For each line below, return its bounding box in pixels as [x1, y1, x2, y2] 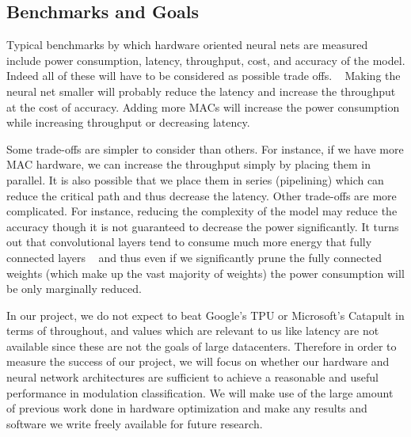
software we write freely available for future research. [6, 415, 263, 431]
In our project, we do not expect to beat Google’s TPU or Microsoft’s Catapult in [6, 306, 405, 323]
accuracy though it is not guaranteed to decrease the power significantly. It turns [6, 218, 399, 234]
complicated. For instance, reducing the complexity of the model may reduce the [6, 203, 398, 219]
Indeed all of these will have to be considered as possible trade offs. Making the [6, 67, 401, 84]
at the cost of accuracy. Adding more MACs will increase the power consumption [6, 98, 400, 115]
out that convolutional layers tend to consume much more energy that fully [6, 234, 372, 250]
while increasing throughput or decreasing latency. [6, 114, 250, 131]
